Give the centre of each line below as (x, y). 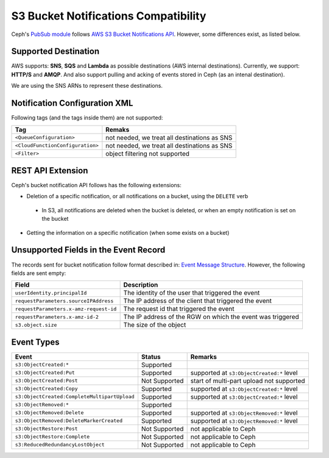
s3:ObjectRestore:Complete (52, 437)
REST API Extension (50, 170)
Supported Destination (55, 52)
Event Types (36, 342)
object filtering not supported (148, 154)
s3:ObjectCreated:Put (45, 373)
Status (151, 357)
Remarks (204, 357)
